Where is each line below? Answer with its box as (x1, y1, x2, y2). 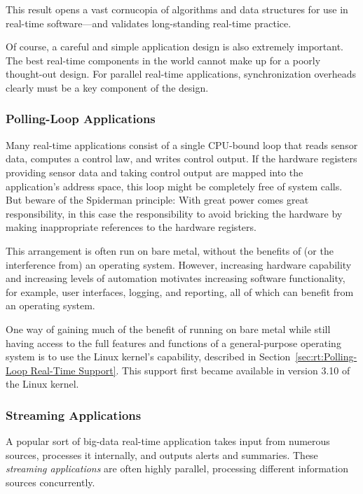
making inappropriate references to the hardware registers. (6, 220, 256, 234)
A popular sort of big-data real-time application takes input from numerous (6, 434, 330, 449)
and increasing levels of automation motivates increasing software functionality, (6, 271, 345, 285)
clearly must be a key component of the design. (6, 80, 209, 94)
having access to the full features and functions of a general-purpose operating (6, 335, 341, 350)
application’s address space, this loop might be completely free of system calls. (6, 178, 343, 193)
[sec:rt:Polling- (295, 349, 357, 364)
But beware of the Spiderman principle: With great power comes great (6, 192, 309, 207)
